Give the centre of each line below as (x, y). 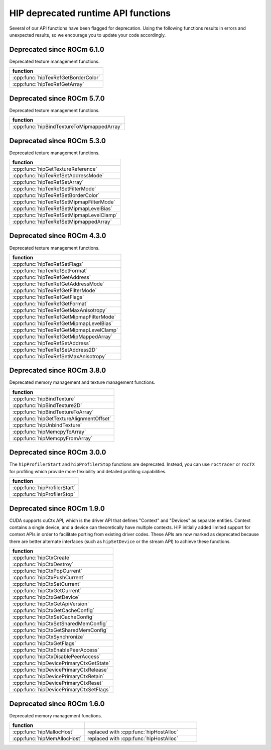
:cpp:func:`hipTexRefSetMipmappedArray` (62, 222)
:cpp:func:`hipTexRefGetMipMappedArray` (62, 337)
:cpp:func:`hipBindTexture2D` (47, 405)
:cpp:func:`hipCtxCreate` (42, 558)
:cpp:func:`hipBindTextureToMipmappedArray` (67, 127)
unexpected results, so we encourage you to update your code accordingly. (88, 35)
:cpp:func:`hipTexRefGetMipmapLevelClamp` (65, 330)
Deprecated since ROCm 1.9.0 (57, 508)
